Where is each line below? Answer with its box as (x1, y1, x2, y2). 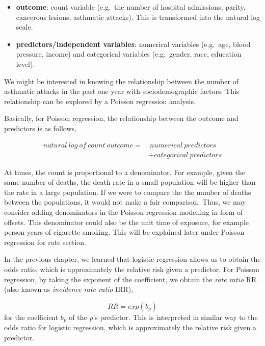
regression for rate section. (4, 236, 86, 247)
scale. (16, 21, 33, 32)
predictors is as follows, (4, 122, 76, 133)
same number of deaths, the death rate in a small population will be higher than (4, 177, 256, 187)
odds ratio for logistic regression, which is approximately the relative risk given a (4, 322, 257, 333)
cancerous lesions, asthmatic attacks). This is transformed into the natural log (16, 11, 260, 22)
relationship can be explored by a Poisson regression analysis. (4, 95, 196, 106)
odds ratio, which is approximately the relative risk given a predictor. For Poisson (4, 263, 259, 274)
